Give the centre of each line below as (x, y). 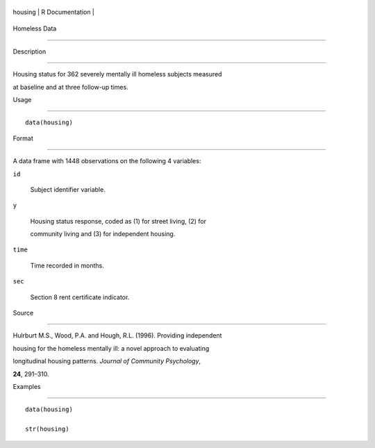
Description (30, 51)
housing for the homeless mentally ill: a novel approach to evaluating (111, 348)
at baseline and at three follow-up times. (70, 87)
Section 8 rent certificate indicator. (80, 297)
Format (23, 138)
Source (23, 313)
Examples (27, 386)
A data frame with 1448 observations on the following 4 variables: (107, 161)
